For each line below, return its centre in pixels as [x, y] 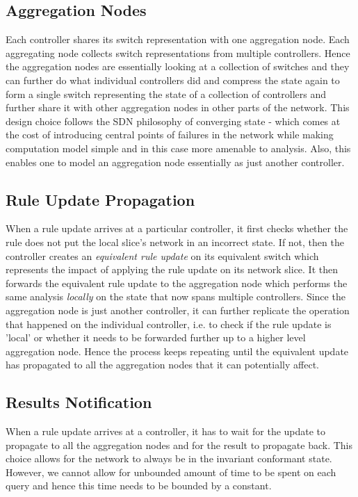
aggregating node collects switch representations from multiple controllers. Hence [178, 52]
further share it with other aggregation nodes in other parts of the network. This [178, 107]
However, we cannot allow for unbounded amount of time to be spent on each [171, 472]
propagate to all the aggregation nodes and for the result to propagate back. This [179, 445]
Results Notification [79, 402]
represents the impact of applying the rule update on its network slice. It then [172, 269]
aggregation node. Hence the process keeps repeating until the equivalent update [177, 351]
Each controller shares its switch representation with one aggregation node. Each [178, 39]
